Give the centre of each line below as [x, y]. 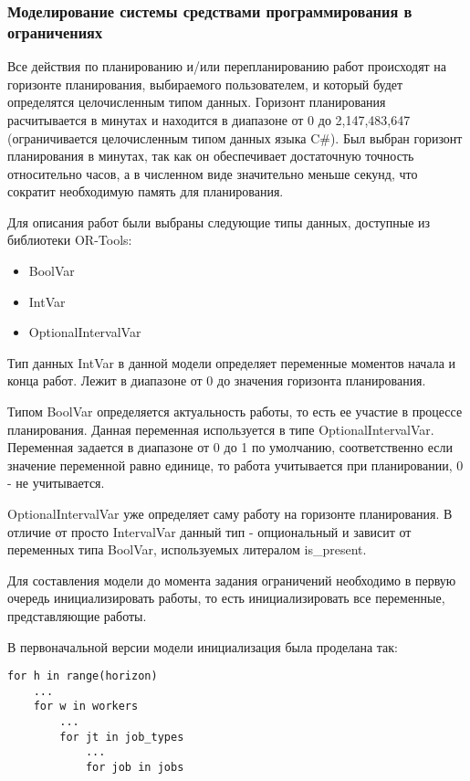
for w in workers [86, 707]
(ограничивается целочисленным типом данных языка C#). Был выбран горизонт [235, 137]
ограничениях [55, 32]
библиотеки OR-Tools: [70, 240]
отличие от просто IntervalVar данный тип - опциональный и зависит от [209, 531]
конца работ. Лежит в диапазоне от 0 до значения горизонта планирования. [217, 380]
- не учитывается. [56, 483]
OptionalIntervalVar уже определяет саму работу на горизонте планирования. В [230, 514]
